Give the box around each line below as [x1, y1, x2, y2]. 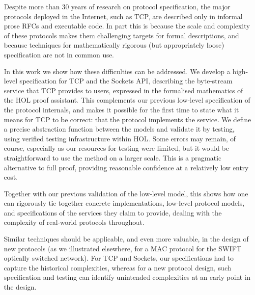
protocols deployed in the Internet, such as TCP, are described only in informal [4, 11, 243, 21]
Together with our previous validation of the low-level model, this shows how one [4, 188, 248, 198]
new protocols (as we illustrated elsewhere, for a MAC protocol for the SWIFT [4, 243, 242, 253]
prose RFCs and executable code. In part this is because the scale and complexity [4, 21, 250, 31]
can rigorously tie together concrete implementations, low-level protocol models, [4, 198, 245, 208]
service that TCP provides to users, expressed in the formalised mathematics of [4, 85, 243, 95]
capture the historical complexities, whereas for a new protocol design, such [4, 262, 231, 272]
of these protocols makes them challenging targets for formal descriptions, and [4, 30, 239, 40]
